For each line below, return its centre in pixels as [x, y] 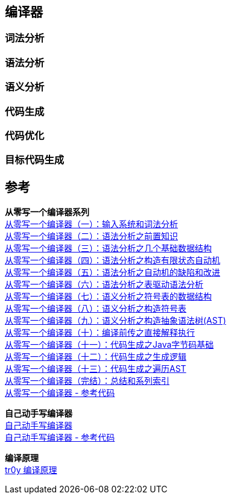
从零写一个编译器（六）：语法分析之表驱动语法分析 [104, 284]
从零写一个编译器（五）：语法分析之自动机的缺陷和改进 [112, 272]
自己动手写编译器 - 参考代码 [60, 438]
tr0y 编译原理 [31, 470]
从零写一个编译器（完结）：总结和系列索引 [87, 381]
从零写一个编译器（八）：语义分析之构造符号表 [96, 309]
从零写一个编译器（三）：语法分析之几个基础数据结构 [108, 248]
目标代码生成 [35, 160]
